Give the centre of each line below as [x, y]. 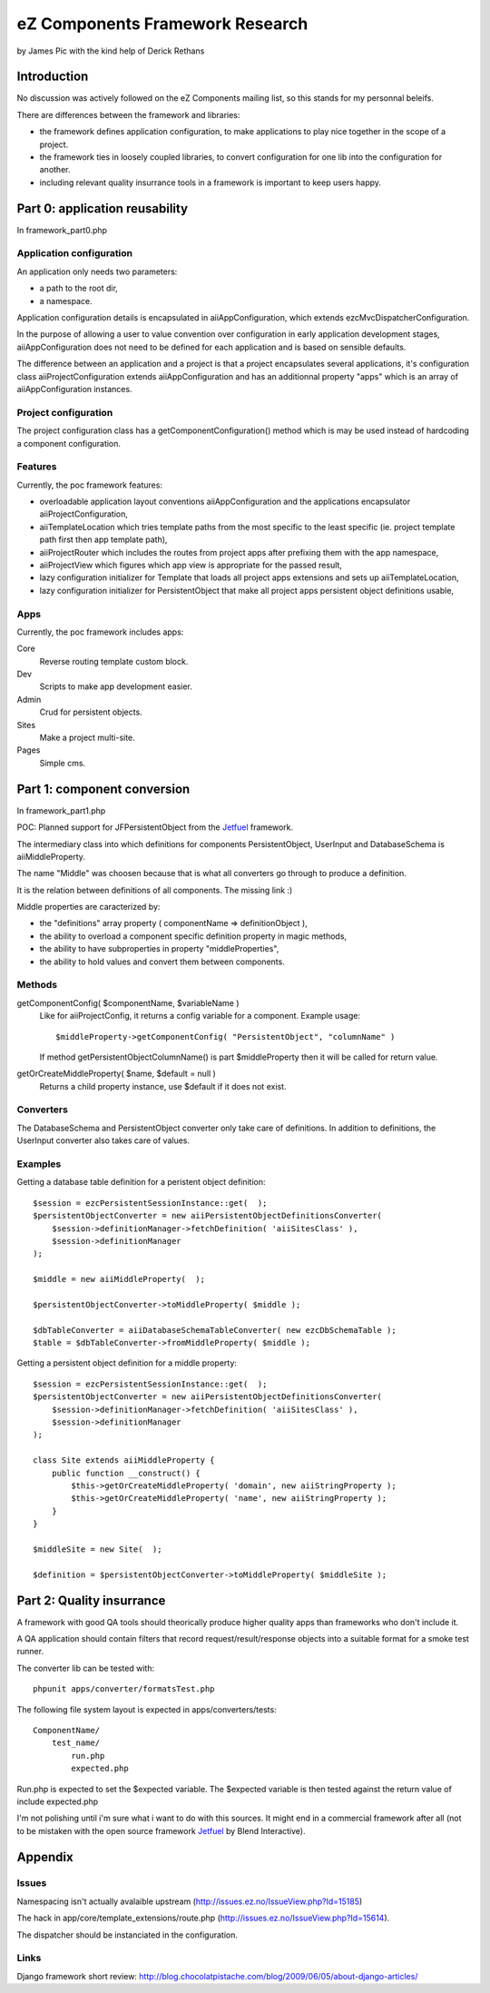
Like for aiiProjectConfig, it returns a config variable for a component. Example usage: [200, 1016]
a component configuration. [69, 443]
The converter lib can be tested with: [85, 1668]
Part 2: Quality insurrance [91, 1600]
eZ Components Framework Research [162, 24]
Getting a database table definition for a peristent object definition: [142, 1182]
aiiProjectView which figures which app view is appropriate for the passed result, [191, 565]
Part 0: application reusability [103, 208]
